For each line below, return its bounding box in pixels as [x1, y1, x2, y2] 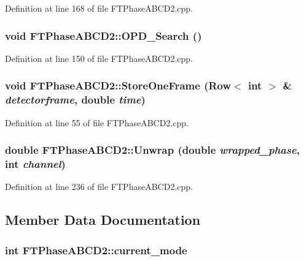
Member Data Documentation [5, 210, 201, 229]
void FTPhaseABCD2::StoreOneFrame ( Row [5, 78, 232, 93]
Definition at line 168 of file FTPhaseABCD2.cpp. [5, 2, 193, 14]
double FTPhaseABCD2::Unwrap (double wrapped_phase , [5, 142, 300, 157]
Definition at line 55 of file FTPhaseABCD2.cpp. [5, 116, 189, 129]
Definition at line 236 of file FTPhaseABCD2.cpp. [5, 180, 193, 193]
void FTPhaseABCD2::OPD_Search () [5, 28, 202, 43]
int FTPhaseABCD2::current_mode [5, 242, 187, 257]
